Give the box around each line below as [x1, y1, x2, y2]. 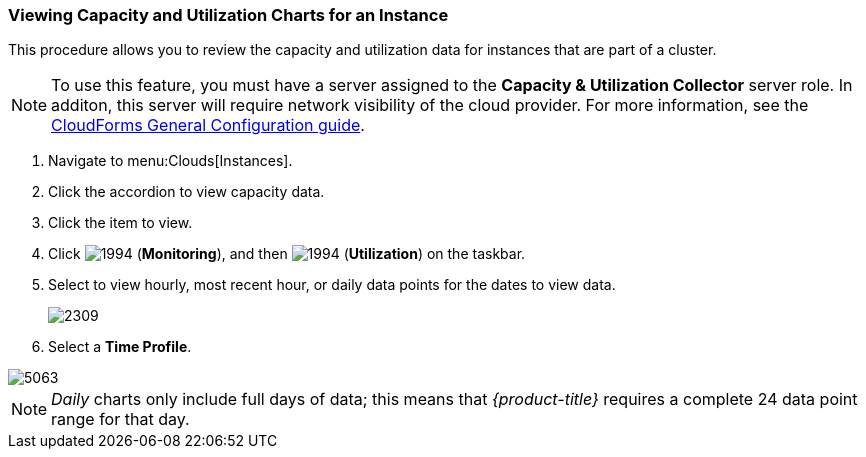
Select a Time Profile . [48, 338, 192, 356]
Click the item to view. [48, 214, 193, 232]
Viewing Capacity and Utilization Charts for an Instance [8, 5, 449, 25]
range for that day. [51, 409, 190, 430]
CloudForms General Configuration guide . [51, 115, 365, 136]
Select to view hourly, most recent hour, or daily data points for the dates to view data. [48, 276, 616, 294]
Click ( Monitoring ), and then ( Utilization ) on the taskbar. [48, 245, 526, 263]
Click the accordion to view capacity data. [48, 183, 325, 201]
